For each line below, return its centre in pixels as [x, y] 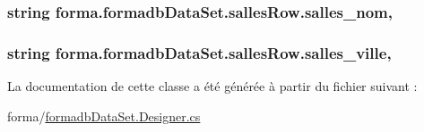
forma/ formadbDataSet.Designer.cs [104, 115]
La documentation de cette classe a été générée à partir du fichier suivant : [212, 86]
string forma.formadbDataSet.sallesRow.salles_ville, [199, 52]
